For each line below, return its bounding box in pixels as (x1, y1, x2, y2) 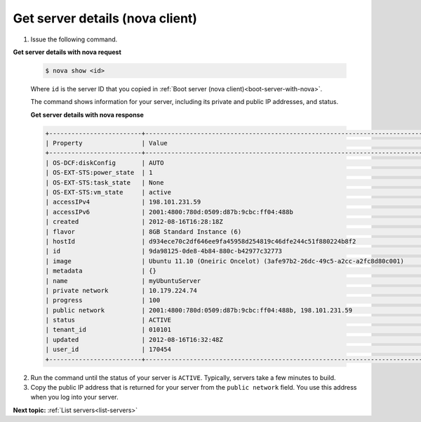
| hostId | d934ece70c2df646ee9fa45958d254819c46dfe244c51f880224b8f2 (45, 237, 356, 245)
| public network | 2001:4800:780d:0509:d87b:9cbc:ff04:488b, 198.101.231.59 (45, 306, 353, 314)
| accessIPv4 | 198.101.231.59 (45, 198, 201, 206)
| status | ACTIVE (45, 316, 172, 324)
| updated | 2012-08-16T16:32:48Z (45, 336, 224, 343)
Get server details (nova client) (13, 11, 198, 26)
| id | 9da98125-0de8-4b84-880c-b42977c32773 (45, 247, 283, 256)
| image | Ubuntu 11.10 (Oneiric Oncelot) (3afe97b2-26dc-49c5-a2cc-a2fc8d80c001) (45, 257, 405, 265)
